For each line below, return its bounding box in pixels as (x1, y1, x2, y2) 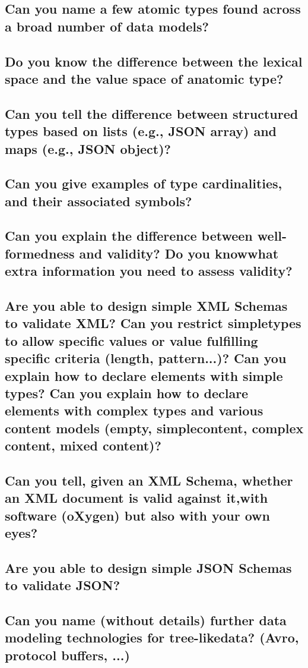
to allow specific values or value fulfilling (5, 331, 258, 349)
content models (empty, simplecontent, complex (5, 418, 304, 437)
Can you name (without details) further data (5, 611, 287, 629)
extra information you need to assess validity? (5, 261, 293, 280)
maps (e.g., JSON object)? (5, 139, 172, 157)
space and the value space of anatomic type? (5, 69, 284, 87)
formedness (5, 244, 75, 262)
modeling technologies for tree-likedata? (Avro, (5, 628, 299, 647)
